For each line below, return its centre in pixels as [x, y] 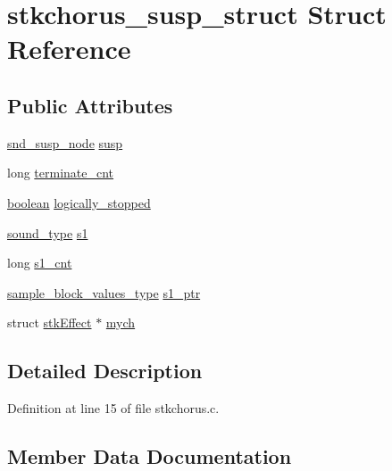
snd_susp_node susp [65, 142]
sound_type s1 [48, 232]
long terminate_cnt [61, 173]
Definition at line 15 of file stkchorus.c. [113, 408]
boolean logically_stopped [79, 202]
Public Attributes [90, 105]
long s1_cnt [40, 263]
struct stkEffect [50, 322]
